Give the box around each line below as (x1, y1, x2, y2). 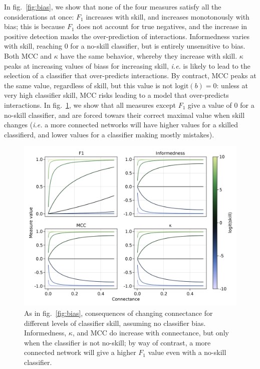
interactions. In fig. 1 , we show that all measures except (4, 99, 176, 110)
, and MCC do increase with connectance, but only (72, 327, 229, 338)
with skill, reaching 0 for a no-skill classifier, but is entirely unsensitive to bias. (4, 41, 245, 51)
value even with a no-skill (148, 347, 226, 357)
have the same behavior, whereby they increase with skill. (60, 50, 237, 61)
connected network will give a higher (24, 347, 136, 357)
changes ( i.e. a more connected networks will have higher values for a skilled (4, 119, 238, 130)
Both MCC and (4, 50, 52, 61)
